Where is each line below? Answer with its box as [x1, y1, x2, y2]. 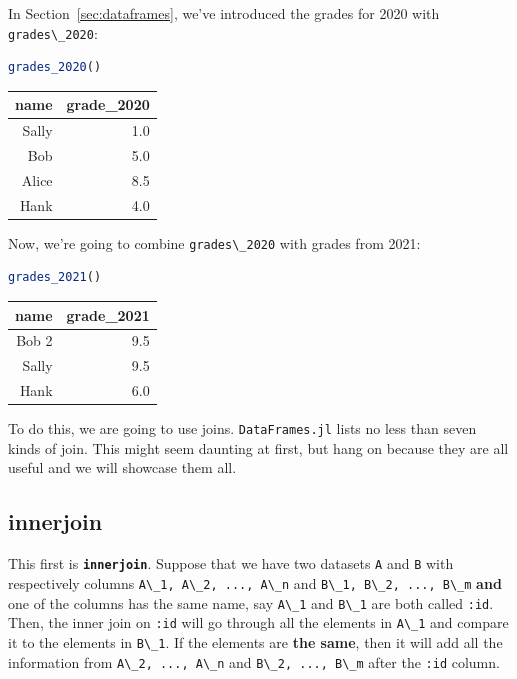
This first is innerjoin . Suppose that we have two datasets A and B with [8, 553, 454, 574]
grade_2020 [66, 94, 150, 115]
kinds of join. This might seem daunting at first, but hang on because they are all [8, 437, 509, 458]
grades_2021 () [8, 270, 102, 285]
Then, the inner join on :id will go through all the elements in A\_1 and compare [8, 612, 509, 633]
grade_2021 [66, 304, 150, 325]
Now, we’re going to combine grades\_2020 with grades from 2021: [8, 232, 421, 253]
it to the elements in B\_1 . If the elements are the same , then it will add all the [8, 631, 503, 652]
